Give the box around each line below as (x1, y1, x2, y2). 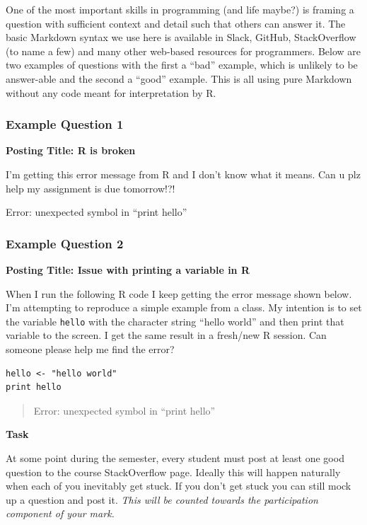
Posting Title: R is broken (6, 143, 136, 158)
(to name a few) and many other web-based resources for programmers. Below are (6, 43, 361, 58)
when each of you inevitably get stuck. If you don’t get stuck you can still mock (6, 478, 351, 493)
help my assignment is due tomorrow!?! (6, 180, 175, 195)
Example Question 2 (6, 234, 124, 252)
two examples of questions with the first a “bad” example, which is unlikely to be (6, 57, 358, 72)
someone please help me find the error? (6, 342, 175, 356)
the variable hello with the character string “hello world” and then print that (6, 313, 344, 328)
